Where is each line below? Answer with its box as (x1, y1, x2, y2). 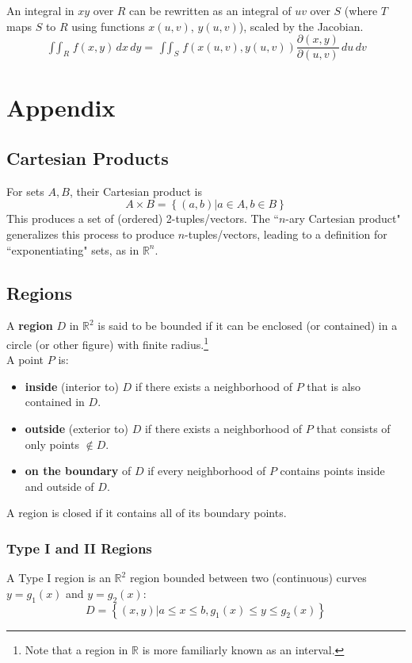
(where (344, 2, 378, 18)
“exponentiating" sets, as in (6, 241, 139, 258)
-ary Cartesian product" (285, 210, 401, 227)
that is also (307, 377, 361, 394)
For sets (6, 182, 44, 199)
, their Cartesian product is (69, 182, 202, 199)
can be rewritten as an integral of (129, 2, 292, 18)
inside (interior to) (25, 377, 119, 394)
